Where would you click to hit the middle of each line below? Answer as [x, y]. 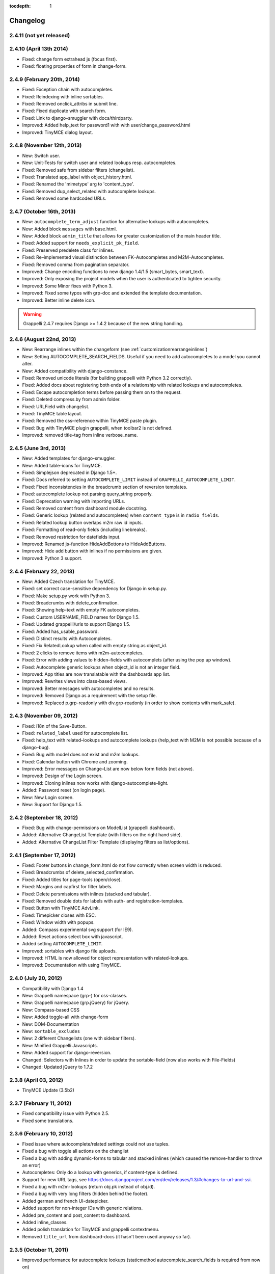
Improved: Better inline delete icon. [59, 300]
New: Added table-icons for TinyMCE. [62, 465]
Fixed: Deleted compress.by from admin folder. [71, 400]
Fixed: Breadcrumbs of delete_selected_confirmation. [78, 872]
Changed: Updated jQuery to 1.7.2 [58, 1067]
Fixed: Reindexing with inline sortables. [63, 96]
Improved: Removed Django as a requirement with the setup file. [90, 696]
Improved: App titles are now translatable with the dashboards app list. [96, 674]
